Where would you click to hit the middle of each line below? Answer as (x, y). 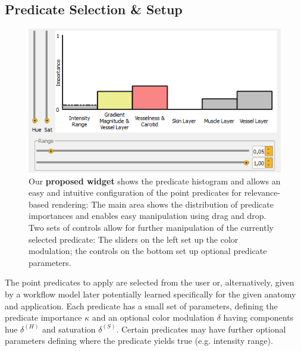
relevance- (262, 192)
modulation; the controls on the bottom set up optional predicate (148, 251)
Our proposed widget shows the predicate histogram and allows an (155, 181)
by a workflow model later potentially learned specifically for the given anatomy (150, 294)
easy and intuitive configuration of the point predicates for (135, 192)
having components (258, 317)
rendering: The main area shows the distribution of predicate (162, 204)
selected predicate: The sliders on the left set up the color (134, 239)
